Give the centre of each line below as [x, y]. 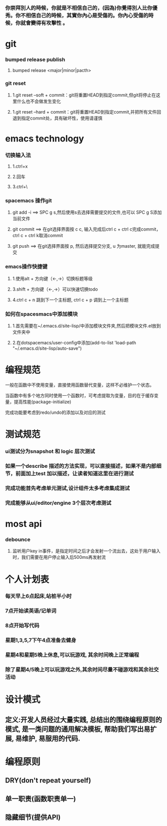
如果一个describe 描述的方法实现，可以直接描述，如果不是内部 [81, 466]
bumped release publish [35, 60]
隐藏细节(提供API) [33, 817]
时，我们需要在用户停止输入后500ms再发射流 [59, 557]
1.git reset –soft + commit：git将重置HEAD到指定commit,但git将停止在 [84, 95]
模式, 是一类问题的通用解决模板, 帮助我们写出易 [78, 729]
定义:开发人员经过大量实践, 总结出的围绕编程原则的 [84, 720]
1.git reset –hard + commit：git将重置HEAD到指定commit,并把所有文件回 [87, 112]
